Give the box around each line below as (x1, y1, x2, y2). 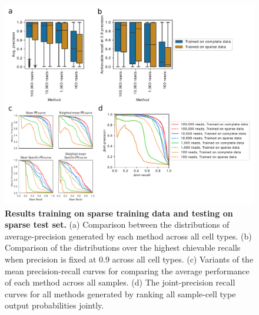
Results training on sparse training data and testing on (5, 206, 233, 219)
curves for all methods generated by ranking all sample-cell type (5, 287, 236, 300)
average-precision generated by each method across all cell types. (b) (5, 229, 252, 242)
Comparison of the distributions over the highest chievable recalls (5, 241, 241, 254)
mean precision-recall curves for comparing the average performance (5, 264, 250, 277)
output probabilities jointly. (5, 299, 104, 311)
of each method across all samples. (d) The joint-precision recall (5, 276, 235, 288)
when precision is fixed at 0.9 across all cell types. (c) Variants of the (5, 253, 254, 265)
